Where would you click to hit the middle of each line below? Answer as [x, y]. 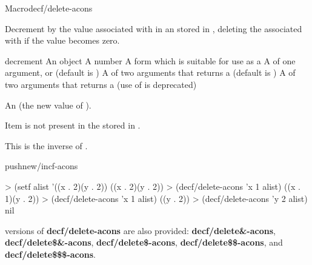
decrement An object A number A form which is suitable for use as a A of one [150, 60]
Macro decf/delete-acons [49, 8]
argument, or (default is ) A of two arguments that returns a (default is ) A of [150, 72]
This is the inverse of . [46, 145]
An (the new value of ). [48, 105]
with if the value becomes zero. [62, 40]
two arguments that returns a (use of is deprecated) [101, 84]
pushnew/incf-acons [41, 166]
